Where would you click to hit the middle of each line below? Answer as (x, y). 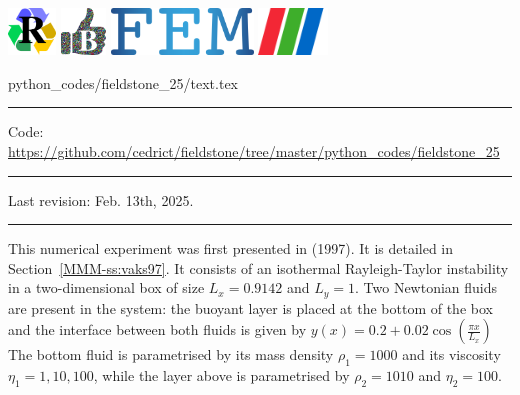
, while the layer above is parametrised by (221, 375)
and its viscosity (451, 354)
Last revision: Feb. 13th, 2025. (101, 199)
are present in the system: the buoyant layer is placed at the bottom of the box (250, 307)
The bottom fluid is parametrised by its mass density (171, 354)
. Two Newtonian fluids (426, 287)
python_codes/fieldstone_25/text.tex (123, 82)
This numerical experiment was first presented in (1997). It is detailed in (231, 248)
